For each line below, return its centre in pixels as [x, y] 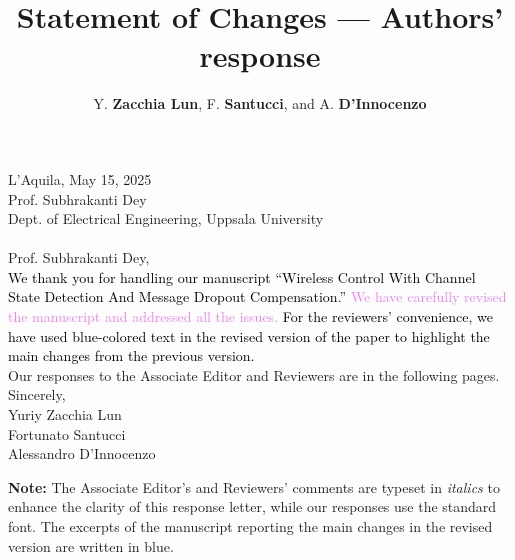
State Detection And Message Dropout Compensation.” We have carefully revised [257, 296]
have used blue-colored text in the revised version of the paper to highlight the [249, 335]
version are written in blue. [91, 545]
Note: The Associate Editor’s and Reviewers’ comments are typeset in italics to [254, 486]
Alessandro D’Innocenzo [82, 453]
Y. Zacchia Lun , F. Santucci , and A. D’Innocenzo [260, 103]
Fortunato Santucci [67, 433]
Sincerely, [37, 394]
